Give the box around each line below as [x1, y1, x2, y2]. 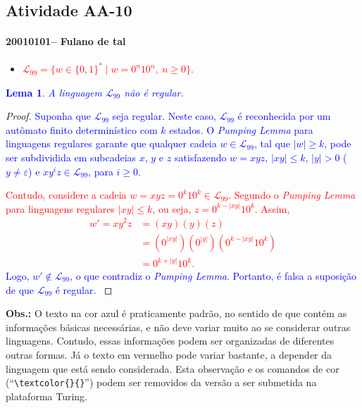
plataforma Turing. [6, 388, 88, 403]
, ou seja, [152, 201, 192, 216]
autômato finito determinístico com [6, 122, 158, 137]
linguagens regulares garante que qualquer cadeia [6, 136, 217, 151]
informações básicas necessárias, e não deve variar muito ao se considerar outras [6, 319, 351, 334]
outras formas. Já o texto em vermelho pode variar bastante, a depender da [6, 347, 332, 361]
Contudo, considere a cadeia [6, 187, 127, 202]
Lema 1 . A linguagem [6, 85, 102, 99]
